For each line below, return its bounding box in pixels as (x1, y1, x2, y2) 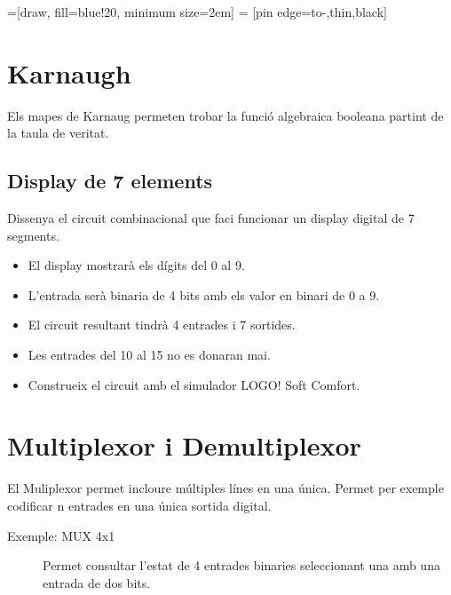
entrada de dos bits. (43, 573, 151, 591)
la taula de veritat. (7, 123, 109, 142)
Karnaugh (7, 54, 131, 91)
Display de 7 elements (7, 167, 213, 194)
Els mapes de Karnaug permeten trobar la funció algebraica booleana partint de (7, 106, 444, 124)
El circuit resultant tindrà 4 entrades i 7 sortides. (28, 315, 296, 334)
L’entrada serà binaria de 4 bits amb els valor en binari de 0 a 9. (28, 285, 380, 304)
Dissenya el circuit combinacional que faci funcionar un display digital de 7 (7, 209, 415, 227)
